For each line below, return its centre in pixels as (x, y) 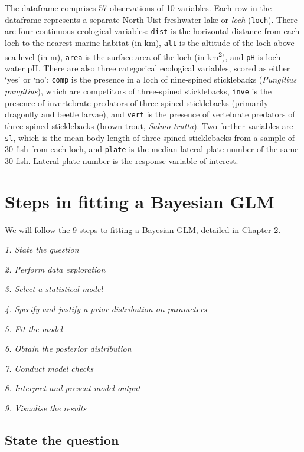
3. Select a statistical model (54, 289)
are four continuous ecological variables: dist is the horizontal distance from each (152, 31)
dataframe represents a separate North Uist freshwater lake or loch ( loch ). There (151, 19)
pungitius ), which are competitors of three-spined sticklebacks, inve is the (138, 91)
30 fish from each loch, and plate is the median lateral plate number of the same (152, 149)
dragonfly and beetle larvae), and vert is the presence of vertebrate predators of (150, 114)
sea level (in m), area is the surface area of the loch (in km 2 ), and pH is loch (143, 55)
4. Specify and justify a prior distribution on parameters (106, 309)
